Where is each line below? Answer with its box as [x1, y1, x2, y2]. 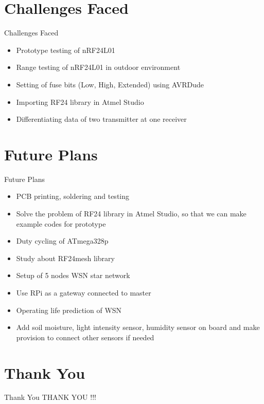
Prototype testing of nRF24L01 [16, 44, 115, 55]
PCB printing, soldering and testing [16, 191, 130, 201]
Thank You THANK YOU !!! [4, 392, 96, 402]
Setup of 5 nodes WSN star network [16, 270, 130, 281]
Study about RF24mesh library [16, 252, 115, 263]
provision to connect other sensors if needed [16, 332, 154, 342]
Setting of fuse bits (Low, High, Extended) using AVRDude [16, 79, 204, 89]
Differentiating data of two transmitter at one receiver [16, 114, 187, 124]
